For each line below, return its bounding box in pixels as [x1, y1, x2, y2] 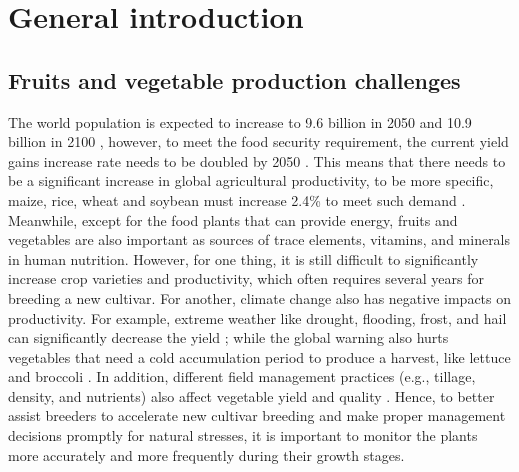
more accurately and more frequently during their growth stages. [8, 444, 405, 465]
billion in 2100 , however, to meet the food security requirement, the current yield [8, 131, 509, 152]
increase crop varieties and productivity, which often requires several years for [8, 268, 484, 289]
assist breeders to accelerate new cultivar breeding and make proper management [8, 405, 506, 426]
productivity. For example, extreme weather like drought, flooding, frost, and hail [8, 307, 507, 328]
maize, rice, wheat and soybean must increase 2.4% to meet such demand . [8, 189, 466, 210]
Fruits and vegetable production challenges [8, 64, 461, 95]
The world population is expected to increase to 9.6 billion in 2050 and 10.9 [8, 111, 472, 132]
